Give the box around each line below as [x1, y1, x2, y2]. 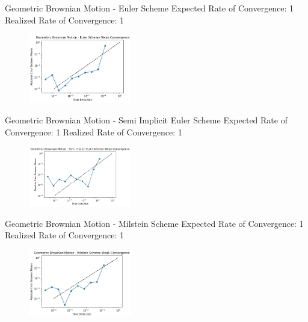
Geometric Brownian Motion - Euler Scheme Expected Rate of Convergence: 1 [5, 2, 294, 14]
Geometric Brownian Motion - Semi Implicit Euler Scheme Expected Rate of [5, 113, 288, 126]
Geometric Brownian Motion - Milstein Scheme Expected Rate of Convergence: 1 [5, 217, 304, 229]
